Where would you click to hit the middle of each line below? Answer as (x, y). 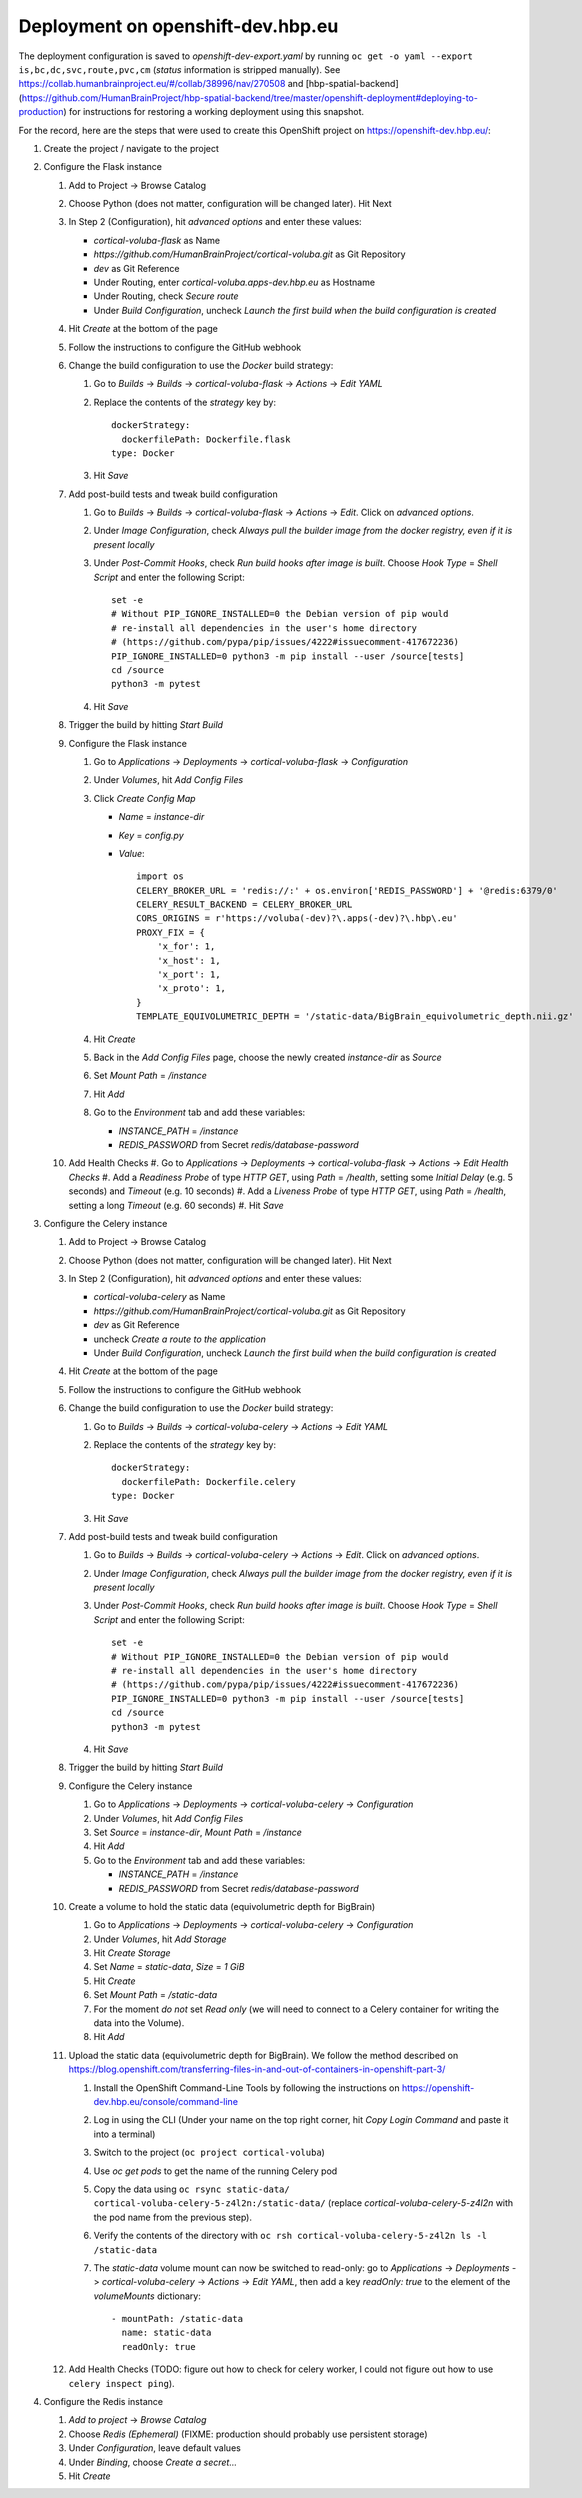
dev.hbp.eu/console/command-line (166, 2101)
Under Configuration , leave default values (155, 2448)
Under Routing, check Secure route (166, 296)
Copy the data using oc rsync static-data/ (191, 2189)
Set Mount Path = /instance (150, 1076)
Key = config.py (151, 835)
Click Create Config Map (144, 798)
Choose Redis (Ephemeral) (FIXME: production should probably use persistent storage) (248, 2434)
